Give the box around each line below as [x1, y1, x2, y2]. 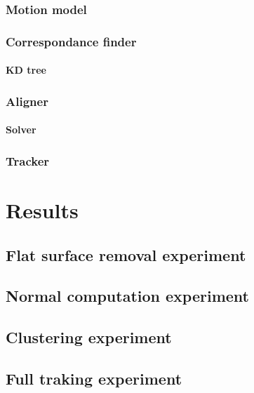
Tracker [6, 152, 50, 169]
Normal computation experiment [6, 285, 249, 307]
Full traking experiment [6, 367, 182, 389]
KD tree [6, 62, 46, 77]
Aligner [6, 92, 48, 109]
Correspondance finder [6, 32, 137, 50]
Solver [6, 122, 36, 137]
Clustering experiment [6, 326, 172, 348]
